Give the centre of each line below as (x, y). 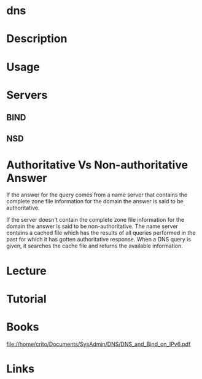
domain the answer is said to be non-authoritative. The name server (92, 226)
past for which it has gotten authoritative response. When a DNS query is (99, 240)
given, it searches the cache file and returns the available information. (95, 246)
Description (37, 39)
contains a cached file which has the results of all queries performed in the (101, 233)
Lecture (27, 271)
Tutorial (27, 299)
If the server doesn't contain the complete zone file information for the (95, 220)
